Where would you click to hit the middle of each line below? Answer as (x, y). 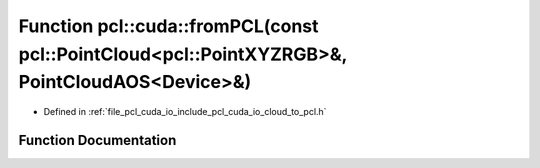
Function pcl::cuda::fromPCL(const (168, 26)
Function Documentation (97, 140)
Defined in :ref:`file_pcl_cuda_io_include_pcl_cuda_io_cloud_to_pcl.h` (185, 112)
